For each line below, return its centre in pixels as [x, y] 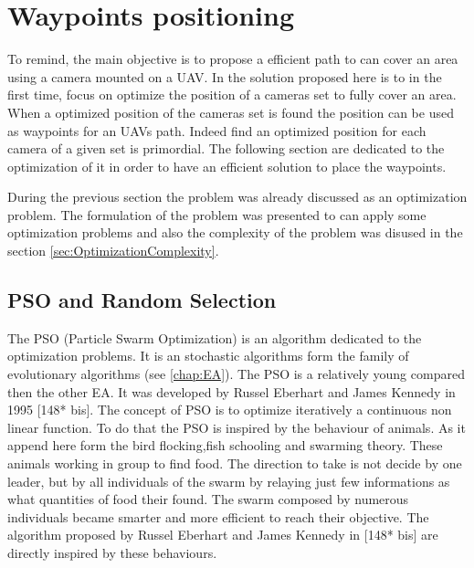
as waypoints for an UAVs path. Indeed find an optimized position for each [217, 130]
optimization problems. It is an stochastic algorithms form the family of [208, 356]
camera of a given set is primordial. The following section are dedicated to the [226, 148]
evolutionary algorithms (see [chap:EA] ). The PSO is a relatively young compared [236, 374]
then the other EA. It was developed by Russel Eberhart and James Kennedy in [232, 391]
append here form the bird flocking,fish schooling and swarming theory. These [225, 445]
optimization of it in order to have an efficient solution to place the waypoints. [227, 166]
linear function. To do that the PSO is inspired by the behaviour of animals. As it [237, 427]
